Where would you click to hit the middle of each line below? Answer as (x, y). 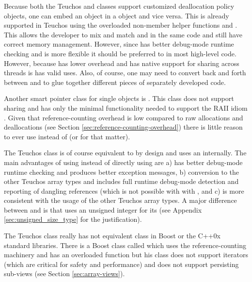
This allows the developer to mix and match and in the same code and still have (123, 34)
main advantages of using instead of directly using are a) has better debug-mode (123, 162)
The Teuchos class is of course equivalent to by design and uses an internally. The (125, 153)
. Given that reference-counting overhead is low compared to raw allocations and (124, 117)
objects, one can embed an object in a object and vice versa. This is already (117, 15)
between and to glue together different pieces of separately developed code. (115, 82)
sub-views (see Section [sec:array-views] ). (64, 274)
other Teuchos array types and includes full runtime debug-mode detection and (121, 181)
